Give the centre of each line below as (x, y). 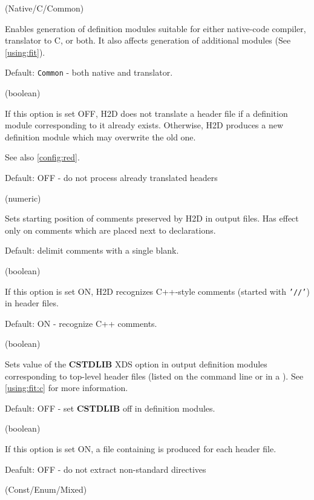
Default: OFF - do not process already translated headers (111, 177)
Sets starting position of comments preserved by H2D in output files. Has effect (152, 218)
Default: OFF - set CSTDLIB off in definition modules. (110, 408)
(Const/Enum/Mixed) (46, 489)
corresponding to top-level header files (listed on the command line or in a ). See (154, 376)
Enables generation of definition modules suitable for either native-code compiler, (155, 28)
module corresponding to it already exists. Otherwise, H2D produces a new (144, 125)
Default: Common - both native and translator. (89, 72)
